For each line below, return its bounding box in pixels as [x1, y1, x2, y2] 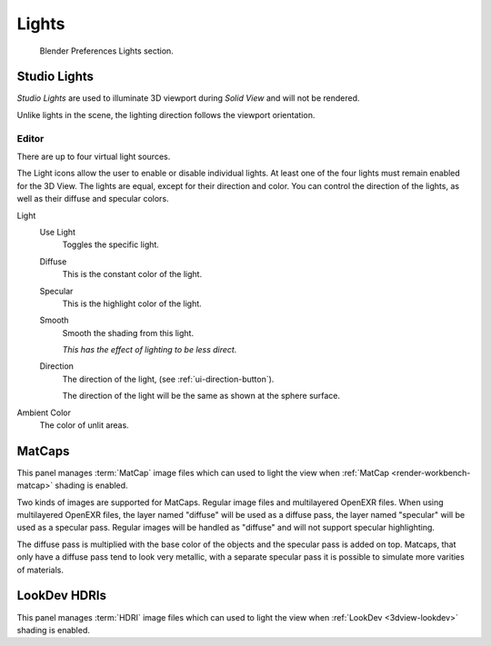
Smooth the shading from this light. [62, 327, 195, 338]
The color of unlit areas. [39, 420, 129, 431]
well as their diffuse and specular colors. [16, 194, 169, 204]
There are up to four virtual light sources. [16, 151, 171, 162]
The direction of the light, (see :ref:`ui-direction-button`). [62, 373, 275, 384]
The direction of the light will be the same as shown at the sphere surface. [62, 391, 341, 402]
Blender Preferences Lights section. [39, 45, 175, 56]
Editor [16, 132, 45, 144]
